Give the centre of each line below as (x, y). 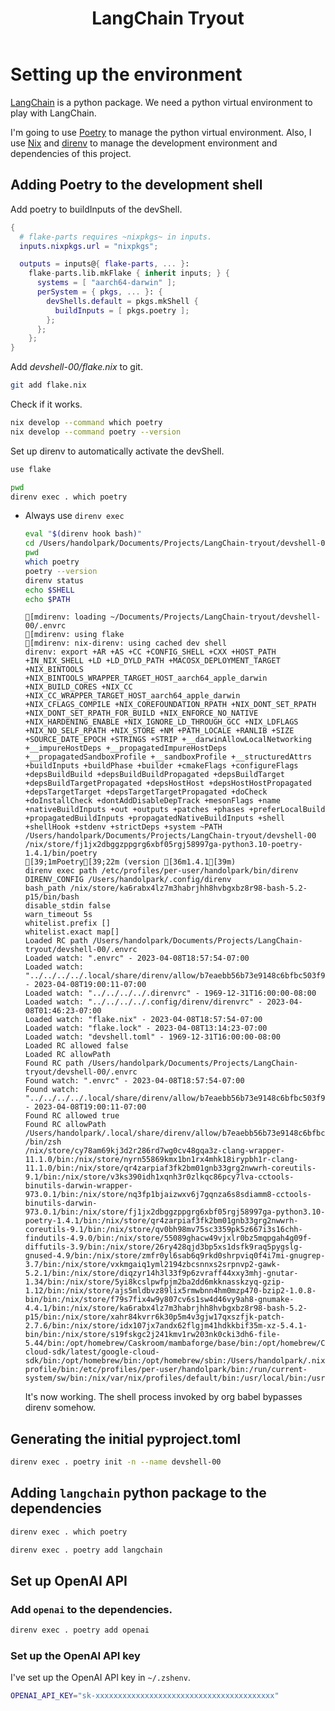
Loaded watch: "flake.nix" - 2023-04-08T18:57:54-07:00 (143, 1020)
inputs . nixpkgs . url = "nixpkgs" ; (89, 246)
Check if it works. (46, 404)
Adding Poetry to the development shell (136, 185)
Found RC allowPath (65, 1125)
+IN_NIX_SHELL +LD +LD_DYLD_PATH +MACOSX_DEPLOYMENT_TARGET (152, 661)
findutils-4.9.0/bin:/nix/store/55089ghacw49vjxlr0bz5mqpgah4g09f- (168, 1238)
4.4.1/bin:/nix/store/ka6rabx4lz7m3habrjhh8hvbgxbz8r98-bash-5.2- (166, 1308)
